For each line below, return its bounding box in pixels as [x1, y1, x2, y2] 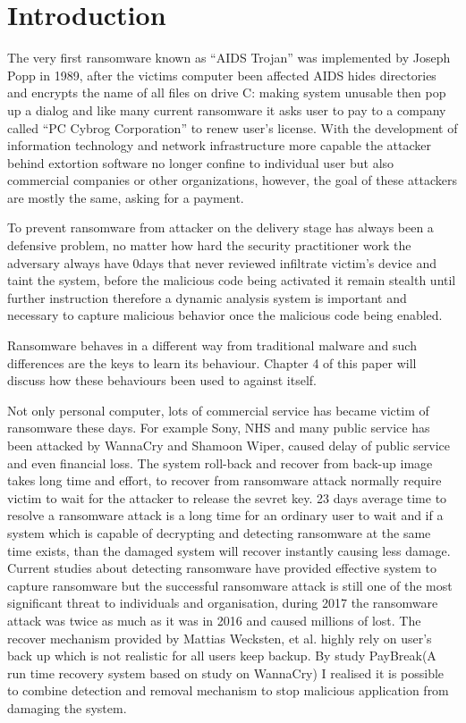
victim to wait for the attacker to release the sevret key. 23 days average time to [7, 488, 447, 507]
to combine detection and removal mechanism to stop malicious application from [7, 681, 449, 700]
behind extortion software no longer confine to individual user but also [7, 153, 394, 172]
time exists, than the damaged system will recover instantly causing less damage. [7, 541, 451, 559]
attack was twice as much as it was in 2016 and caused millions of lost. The [7, 610, 421, 629]
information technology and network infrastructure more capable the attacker [7, 136, 432, 155]
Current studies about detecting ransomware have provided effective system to [7, 559, 437, 577]
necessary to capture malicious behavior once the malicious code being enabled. [7, 306, 443, 324]
